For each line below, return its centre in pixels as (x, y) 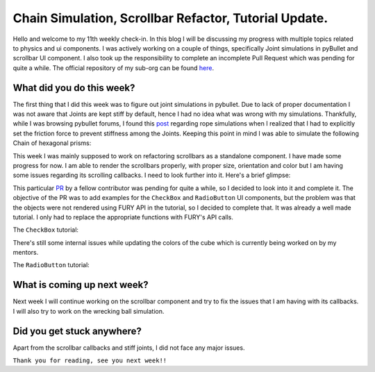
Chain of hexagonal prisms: (52, 143)
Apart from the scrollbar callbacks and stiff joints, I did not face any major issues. (129, 348)
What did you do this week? (74, 88)
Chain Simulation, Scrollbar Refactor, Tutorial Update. (170, 18)
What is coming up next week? (81, 285)
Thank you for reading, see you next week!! (90, 361)
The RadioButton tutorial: (51, 265)
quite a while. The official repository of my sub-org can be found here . (114, 68)
